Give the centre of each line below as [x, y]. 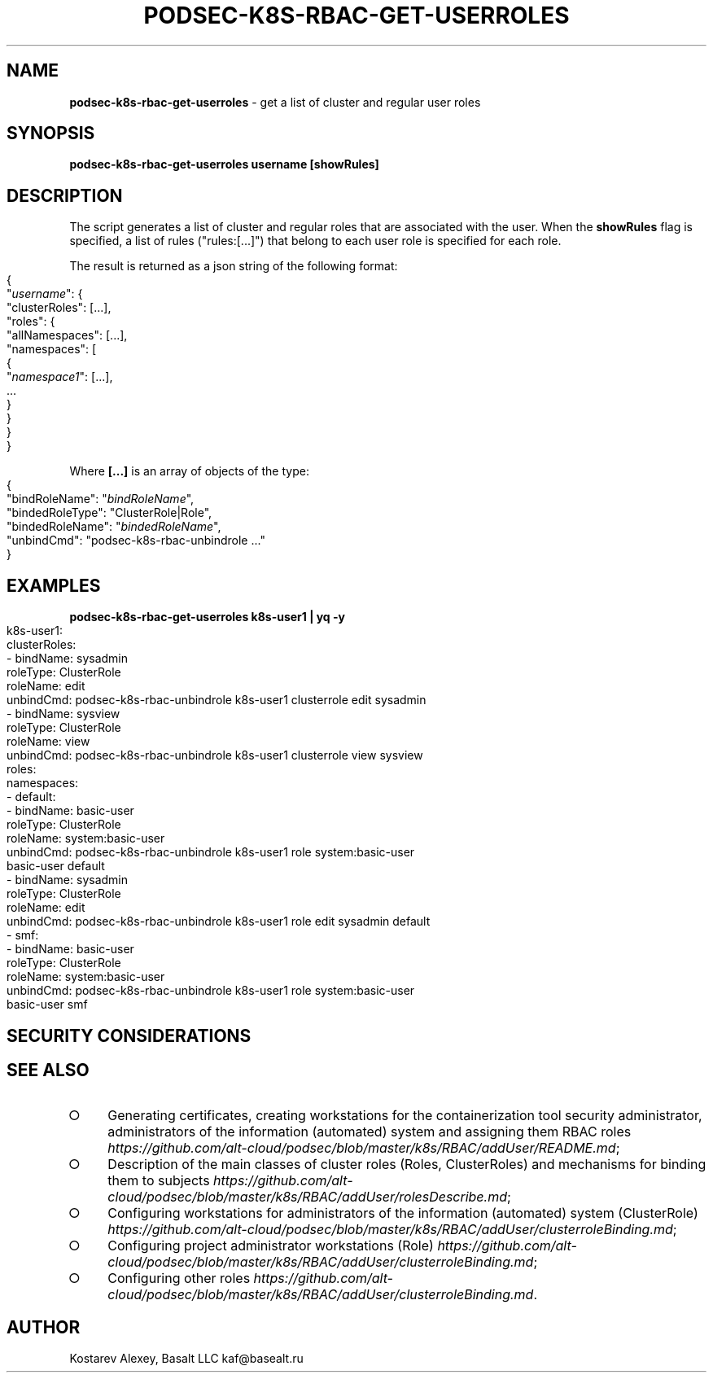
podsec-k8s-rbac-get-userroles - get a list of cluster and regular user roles [275, 102]
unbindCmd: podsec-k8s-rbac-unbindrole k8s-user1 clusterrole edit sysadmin [217, 700]
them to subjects [159, 1181]
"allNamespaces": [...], [67, 335]
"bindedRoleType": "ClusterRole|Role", [109, 513]
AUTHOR [44, 1327]
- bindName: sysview [63, 714]
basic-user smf [47, 1005]
